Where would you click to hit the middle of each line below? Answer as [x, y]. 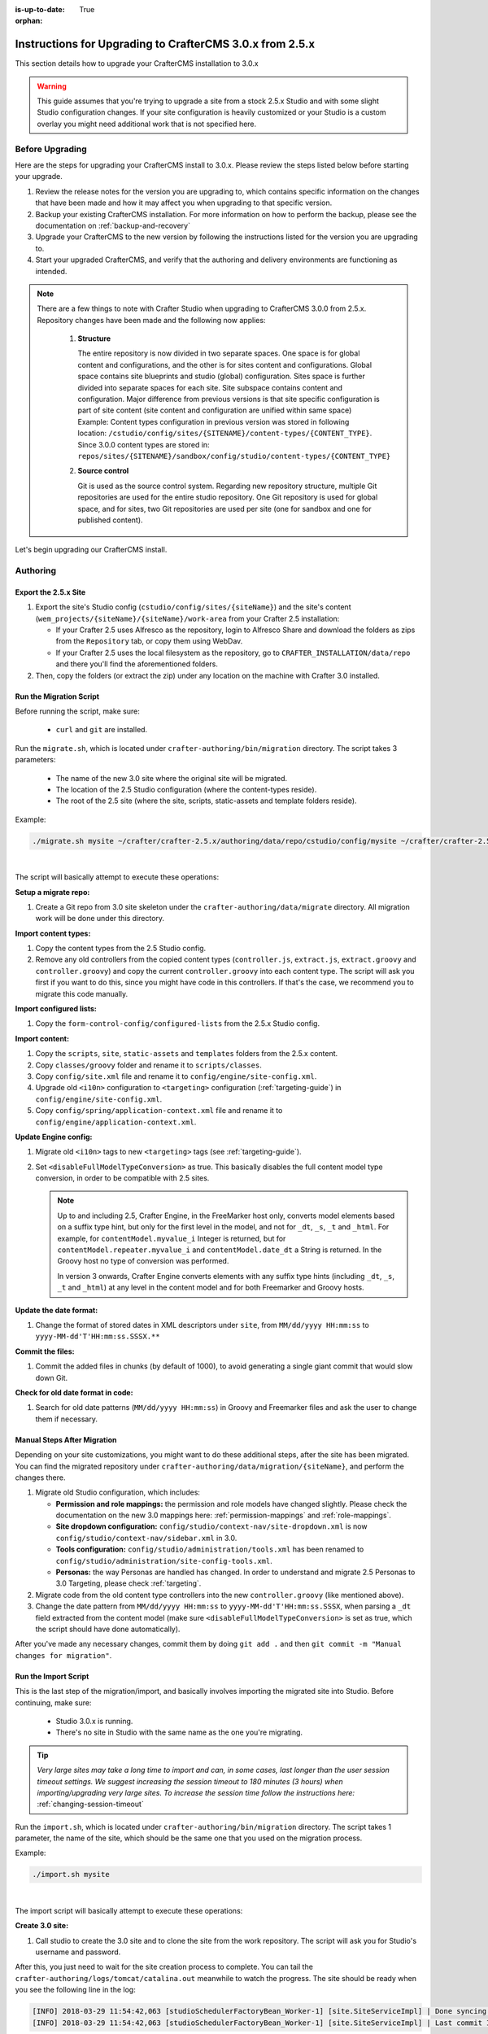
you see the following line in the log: [75, 1990]
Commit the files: [45, 1351]
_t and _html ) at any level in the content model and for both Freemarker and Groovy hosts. [211, 1288]
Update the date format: [57, 1310]
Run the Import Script [52, 1676]
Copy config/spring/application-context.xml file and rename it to [159, 1111]
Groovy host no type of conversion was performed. [143, 1261]
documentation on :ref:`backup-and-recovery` [113, 225]
